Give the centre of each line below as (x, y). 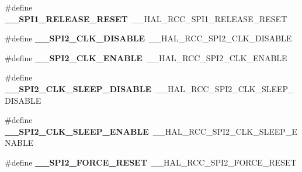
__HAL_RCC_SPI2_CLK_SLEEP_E (225, 131)
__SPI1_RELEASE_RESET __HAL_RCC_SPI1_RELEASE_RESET (146, 18)
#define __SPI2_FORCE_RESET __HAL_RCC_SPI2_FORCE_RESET (151, 162)
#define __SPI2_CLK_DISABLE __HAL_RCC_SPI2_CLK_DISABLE (148, 38)
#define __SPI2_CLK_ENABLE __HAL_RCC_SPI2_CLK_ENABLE (146, 57)
